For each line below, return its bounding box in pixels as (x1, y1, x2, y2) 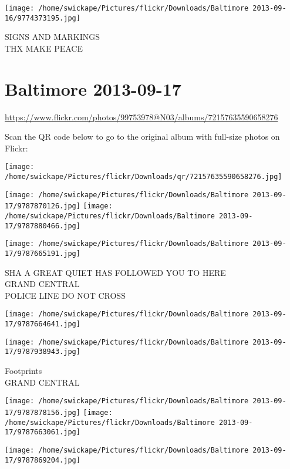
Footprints (5, 365, 42, 377)
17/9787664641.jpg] (5, 320, 80, 329)
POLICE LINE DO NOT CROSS (5, 289, 126, 301)
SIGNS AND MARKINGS (5, 31, 100, 43)
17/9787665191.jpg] (5, 249, 80, 258)
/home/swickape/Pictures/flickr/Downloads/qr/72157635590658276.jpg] (5, 173, 282, 181)
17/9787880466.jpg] (5, 221, 80, 230)
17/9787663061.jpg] (5, 428, 80, 437)
